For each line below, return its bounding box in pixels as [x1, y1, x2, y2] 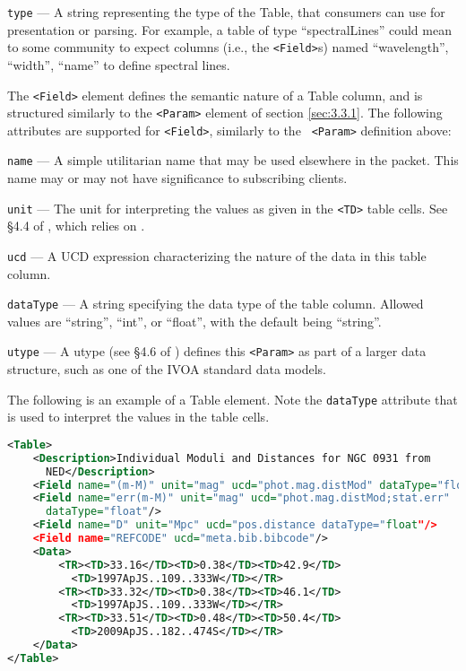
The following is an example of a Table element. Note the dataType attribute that [7, 389, 458, 408]
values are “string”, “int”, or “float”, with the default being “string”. [7, 311, 382, 330]
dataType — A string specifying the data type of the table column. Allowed [7, 294, 424, 313]
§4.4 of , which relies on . [7, 216, 145, 235]
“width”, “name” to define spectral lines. [7, 55, 230, 74]
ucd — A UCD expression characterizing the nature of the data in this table [7, 246, 427, 265]
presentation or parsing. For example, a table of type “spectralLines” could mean [7, 20, 452, 39]
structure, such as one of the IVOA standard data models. [7, 360, 326, 379]
